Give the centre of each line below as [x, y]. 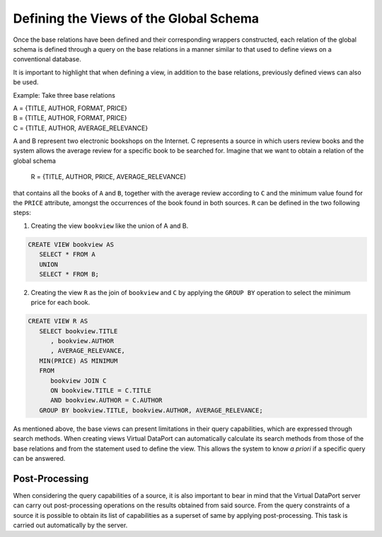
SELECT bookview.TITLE [79, 331]
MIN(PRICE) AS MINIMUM [79, 360]
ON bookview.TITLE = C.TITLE [101, 391]
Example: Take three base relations [64, 95]
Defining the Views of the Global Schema [136, 18]
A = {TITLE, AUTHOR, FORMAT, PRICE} [70, 108]
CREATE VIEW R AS [58, 321]
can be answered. [39, 458]
